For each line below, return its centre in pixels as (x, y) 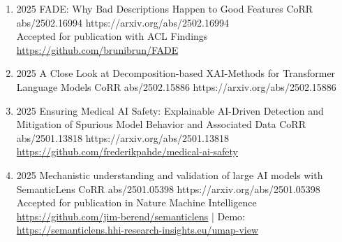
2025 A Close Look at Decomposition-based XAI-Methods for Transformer (176, 73)
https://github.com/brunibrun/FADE (97, 49)
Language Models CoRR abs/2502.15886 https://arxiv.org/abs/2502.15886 (176, 86)
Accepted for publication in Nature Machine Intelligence (136, 202)
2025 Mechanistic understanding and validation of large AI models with (170, 175)
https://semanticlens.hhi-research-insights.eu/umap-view (137, 230)
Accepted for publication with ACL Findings (112, 36)
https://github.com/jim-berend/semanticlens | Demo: (131, 216)
